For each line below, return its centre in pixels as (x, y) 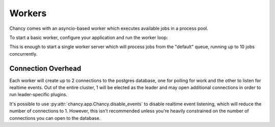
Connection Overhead (45, 68)
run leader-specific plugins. (38, 95)
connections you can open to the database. (55, 118)
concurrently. (23, 54)
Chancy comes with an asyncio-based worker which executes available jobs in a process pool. (109, 28)
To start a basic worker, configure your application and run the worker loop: (89, 37)
